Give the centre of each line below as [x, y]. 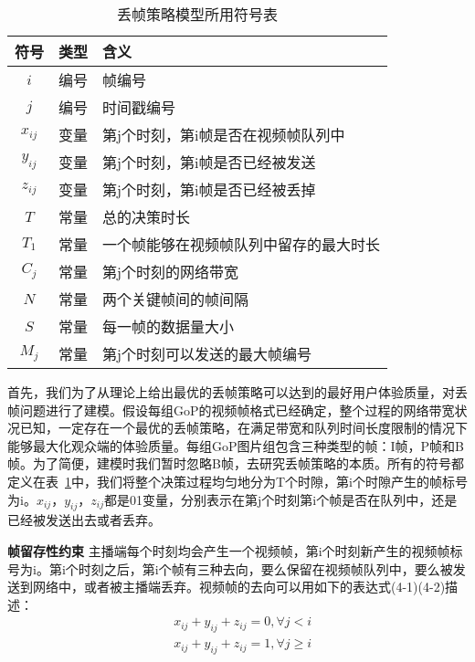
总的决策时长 [147, 217]
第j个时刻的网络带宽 [170, 272]
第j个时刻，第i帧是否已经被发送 [209, 162]
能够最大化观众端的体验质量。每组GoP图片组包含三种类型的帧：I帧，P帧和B [236, 445]
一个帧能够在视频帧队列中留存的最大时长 [242, 244]
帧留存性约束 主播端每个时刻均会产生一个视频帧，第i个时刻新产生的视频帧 [229, 550]
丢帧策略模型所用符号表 [198, 14]
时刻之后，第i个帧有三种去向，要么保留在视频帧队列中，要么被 [265, 568]
